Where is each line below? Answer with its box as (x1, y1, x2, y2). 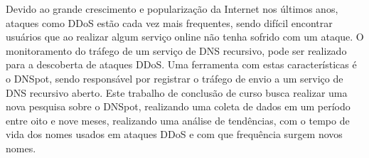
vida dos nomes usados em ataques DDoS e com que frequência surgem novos (6, 127, 343, 142)
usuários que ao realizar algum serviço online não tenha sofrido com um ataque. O (6, 29, 364, 44)
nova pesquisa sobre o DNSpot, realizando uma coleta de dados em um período (6, 99, 351, 114)
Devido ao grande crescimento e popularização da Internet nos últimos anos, (6, 1, 338, 16)
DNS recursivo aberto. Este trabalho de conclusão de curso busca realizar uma (6, 85, 348, 100)
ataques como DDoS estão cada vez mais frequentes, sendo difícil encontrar (6, 15, 333, 30)
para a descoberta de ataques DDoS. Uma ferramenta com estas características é (6, 57, 357, 72)
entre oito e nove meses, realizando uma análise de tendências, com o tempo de (6, 112, 350, 127)
